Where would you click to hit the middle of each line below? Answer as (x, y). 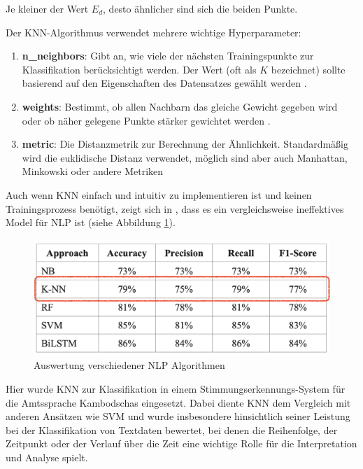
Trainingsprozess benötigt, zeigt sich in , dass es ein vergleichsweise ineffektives (175, 208)
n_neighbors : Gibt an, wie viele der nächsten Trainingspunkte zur (168, 56)
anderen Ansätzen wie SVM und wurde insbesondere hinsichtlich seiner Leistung (178, 416)
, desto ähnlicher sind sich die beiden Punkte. (200, 8)
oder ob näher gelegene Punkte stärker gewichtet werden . (146, 120)
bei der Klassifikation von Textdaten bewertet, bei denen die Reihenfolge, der (172, 429)
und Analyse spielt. (47, 457)
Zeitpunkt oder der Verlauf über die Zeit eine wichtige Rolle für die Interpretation (181, 443)
